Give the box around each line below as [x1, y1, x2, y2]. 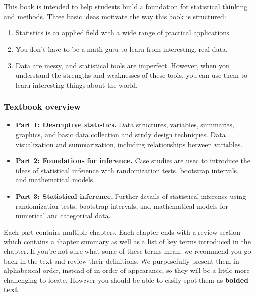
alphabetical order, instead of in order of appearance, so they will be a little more [4, 265, 250, 275]
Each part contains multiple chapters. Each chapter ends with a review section [4, 226, 241, 237]
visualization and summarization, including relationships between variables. [15, 139, 243, 149]
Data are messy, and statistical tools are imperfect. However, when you [15, 60, 229, 71]
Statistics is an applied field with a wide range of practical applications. [15, 27, 231, 38]
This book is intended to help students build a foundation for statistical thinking [4, 1, 248, 11]
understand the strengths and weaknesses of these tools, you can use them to [15, 70, 248, 80]
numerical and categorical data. [15, 210, 111, 221]
